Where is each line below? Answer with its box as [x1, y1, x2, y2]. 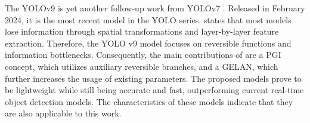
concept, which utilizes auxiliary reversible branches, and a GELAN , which [5, 60, 278, 72]
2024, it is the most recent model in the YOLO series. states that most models [5, 13, 292, 26]
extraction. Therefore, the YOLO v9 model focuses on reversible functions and [5, 36, 292, 49]
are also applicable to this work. [5, 107, 122, 119]
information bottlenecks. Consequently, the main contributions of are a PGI [5, 48, 281, 61]
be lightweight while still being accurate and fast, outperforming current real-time [5, 84, 304, 96]
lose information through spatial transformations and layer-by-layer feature [5, 25, 279, 38]
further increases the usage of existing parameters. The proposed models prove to [5, 72, 302, 84]
